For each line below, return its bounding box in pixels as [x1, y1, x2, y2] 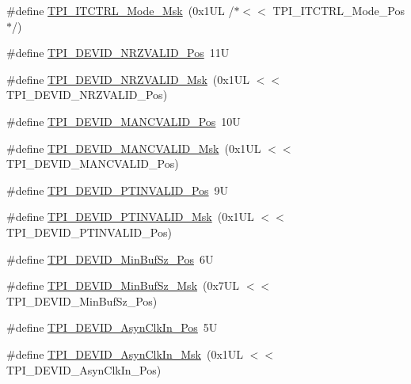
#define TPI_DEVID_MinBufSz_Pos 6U [6, 250, 214, 267]
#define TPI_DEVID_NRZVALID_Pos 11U [6, 44, 230, 61]
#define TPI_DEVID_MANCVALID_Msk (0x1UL [6, 139, 261, 156]
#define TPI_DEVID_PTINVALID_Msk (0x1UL [6, 208, 254, 225]
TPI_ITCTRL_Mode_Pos [272, 2, 405, 18]
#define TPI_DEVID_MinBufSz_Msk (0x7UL [6, 277, 240, 294]
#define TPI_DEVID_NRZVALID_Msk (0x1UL [6, 70, 249, 87]
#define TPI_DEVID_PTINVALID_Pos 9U [6, 181, 229, 198]
